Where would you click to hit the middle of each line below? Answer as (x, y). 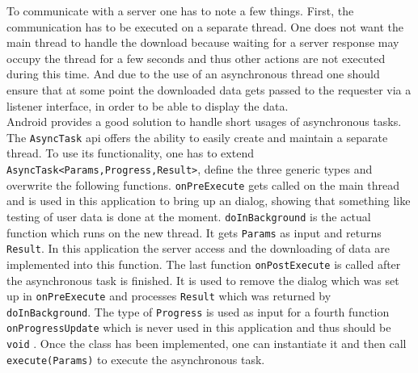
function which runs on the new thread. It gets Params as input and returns (194, 232)
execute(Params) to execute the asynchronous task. (136, 359)
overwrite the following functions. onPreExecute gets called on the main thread (203, 184)
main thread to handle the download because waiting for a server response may (203, 42)
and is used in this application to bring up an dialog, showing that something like (209, 201)
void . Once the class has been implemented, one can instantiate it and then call (207, 344)
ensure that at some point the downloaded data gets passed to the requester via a (209, 89)
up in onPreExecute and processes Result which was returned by (169, 296)
